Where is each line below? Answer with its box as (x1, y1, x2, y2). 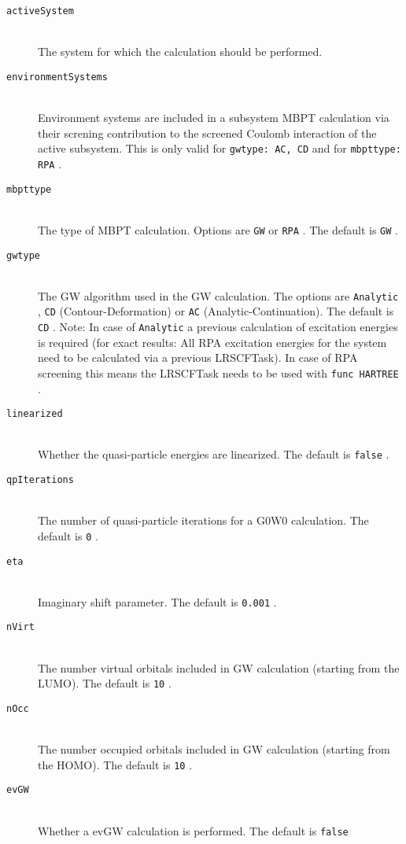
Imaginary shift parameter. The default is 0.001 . (38, 593, 277, 610)
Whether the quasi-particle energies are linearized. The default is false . (38, 446, 389, 463)
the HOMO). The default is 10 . (38, 756, 193, 772)
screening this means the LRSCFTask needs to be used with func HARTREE (38, 364, 399, 381)
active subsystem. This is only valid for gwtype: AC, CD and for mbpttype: (38, 140, 401, 157)
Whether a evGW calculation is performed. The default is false (38, 822, 349, 838)
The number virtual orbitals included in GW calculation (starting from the (38, 659, 400, 676)
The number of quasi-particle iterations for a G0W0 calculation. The (38, 512, 369, 529)
